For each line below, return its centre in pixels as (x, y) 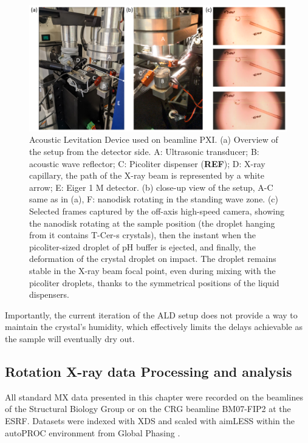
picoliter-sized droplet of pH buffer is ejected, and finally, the (142, 246)
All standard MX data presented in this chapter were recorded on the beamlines (154, 397)
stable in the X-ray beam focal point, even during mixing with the (152, 270)
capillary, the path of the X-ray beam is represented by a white (147, 175)
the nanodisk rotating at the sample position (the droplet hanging (152, 223)
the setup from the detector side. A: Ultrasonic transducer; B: (144, 152)
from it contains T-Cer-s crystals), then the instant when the (143, 235)
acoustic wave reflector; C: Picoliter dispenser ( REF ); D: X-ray (147, 163)
